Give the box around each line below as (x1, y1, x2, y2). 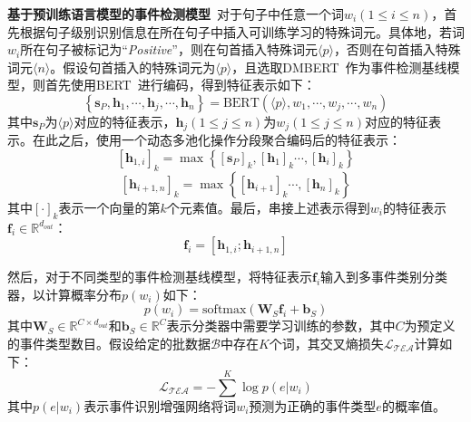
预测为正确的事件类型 (249, 396, 377, 415)
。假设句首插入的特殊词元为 (50, 57, 216, 76)
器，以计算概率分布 (7, 284, 122, 303)
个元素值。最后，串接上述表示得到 (166, 197, 370, 216)
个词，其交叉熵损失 (269, 333, 384, 352)
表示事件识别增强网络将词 (83, 396, 237, 415)
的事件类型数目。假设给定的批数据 (7, 333, 211, 352)
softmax (202, 303, 247, 317)
